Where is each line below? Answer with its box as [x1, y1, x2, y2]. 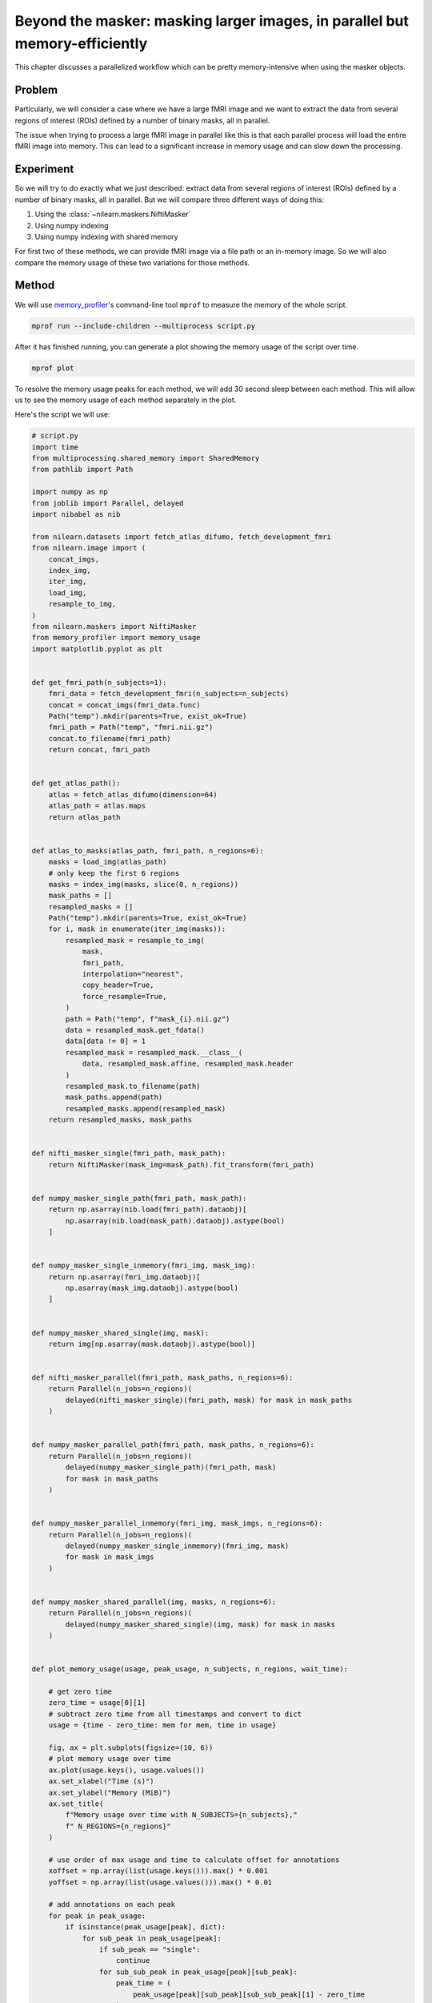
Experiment [14, 163, 74, 176]
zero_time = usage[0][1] [48, 1699, 146, 1707]
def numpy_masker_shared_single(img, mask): [31, 1328, 210, 1337]
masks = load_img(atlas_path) [48, 857, 167, 867]
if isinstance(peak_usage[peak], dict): [65, 1923, 226, 1932]
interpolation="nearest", [82, 969, 184, 979]
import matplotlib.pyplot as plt [31, 644, 163, 653]
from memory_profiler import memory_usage [31, 633, 201, 643]
